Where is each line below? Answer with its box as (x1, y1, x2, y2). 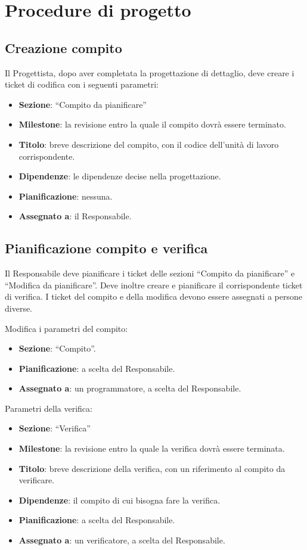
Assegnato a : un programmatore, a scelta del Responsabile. (18, 382, 241, 394)
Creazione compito (5, 38, 122, 57)
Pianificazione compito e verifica (5, 239, 208, 257)
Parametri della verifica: (5, 402, 92, 414)
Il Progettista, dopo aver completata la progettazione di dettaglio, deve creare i (5, 66, 294, 79)
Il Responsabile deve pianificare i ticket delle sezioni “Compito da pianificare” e (5, 267, 295, 279)
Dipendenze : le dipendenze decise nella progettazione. (18, 170, 221, 182)
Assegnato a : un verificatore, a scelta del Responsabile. (18, 534, 225, 546)
